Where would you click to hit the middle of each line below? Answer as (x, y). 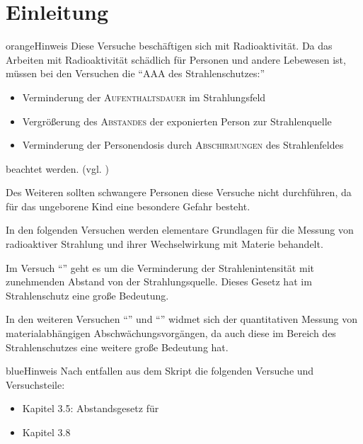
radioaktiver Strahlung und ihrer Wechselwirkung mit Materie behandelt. (165, 244)
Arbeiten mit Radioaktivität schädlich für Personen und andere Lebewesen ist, (176, 59)
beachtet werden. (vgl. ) (57, 168)
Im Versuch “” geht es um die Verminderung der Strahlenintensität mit (160, 267)
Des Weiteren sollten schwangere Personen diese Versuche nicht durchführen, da (179, 192)
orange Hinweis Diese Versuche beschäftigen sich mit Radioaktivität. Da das (169, 46)
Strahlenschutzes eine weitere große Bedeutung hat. (117, 347)
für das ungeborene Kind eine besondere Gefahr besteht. (128, 206)
